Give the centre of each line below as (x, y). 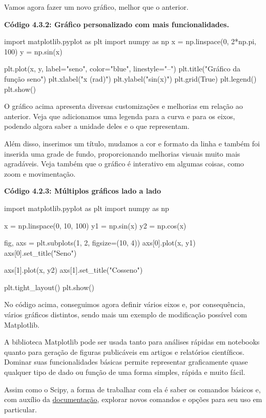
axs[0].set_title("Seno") (40, 252)
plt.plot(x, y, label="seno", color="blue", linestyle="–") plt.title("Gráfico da (122, 69)
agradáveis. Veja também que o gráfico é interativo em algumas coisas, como (124, 164)
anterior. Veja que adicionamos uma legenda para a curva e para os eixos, (120, 116)
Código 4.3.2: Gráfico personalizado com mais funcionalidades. (117, 24)
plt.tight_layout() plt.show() (49, 287)
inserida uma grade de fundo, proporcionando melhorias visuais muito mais (122, 153)
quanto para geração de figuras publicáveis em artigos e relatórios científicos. (124, 351)
